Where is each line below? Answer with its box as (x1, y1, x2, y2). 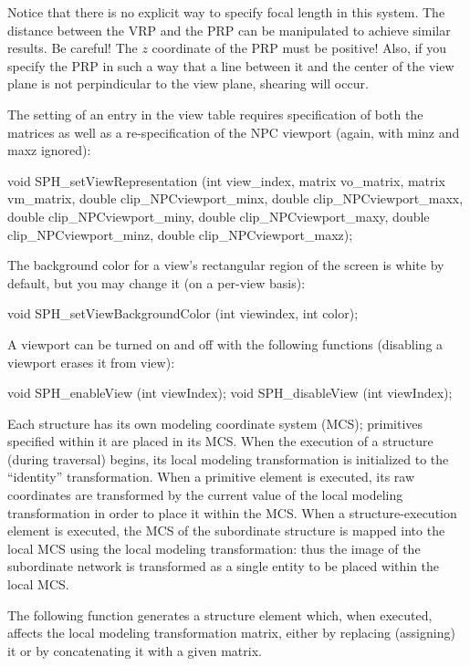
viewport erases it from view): (7, 352, 175, 371)
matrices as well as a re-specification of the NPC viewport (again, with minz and (7, 122, 460, 141)
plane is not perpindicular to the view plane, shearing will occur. (7, 74, 369, 93)
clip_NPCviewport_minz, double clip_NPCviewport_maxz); (7, 224, 353, 244)
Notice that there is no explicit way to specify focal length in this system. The (7, 3, 445, 21)
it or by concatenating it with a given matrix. (7, 640, 262, 660)
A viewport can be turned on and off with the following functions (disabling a (7, 334, 444, 353)
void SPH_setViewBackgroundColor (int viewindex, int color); (7, 304, 359, 323)
